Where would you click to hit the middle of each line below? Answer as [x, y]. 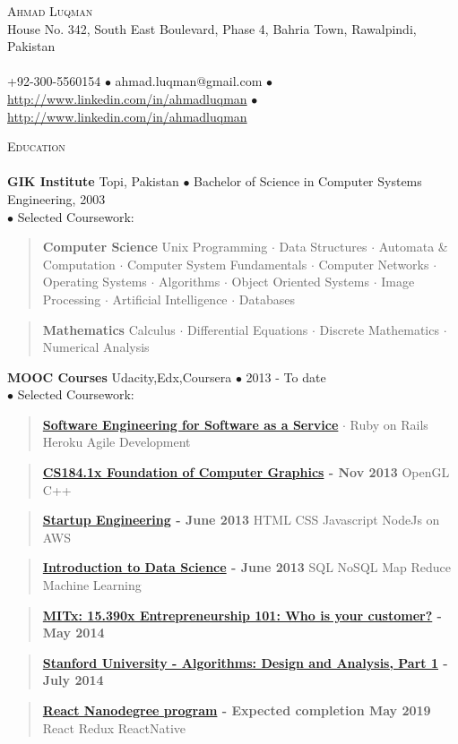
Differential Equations [248, 329]
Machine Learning [92, 585]
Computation [79, 264]
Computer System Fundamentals [217, 264]
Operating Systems [95, 282]
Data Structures [323, 247]
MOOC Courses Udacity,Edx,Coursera [120, 376]
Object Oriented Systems [300, 282]
